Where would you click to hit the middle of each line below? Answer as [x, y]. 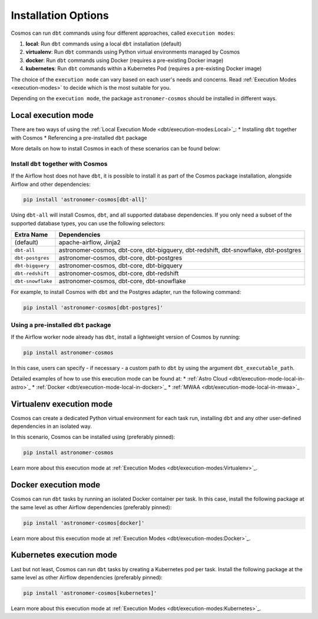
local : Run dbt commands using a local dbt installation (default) [104, 44]
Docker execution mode [56, 485]
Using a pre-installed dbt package [61, 325]
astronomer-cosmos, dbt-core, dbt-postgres [120, 258]
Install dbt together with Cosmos [59, 163]
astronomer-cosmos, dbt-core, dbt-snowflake [122, 281]
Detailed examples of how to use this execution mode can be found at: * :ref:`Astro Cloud [119, 379]
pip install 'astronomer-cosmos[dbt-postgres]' [93, 308]
